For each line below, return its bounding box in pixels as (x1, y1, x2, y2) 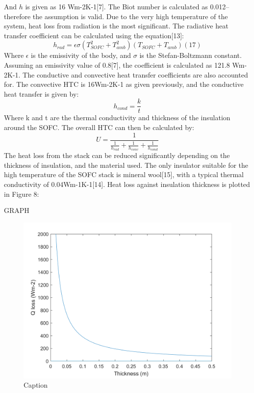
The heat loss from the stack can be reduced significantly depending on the (4, 150, 230, 160)
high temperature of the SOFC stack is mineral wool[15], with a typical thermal (4, 169, 244, 180)
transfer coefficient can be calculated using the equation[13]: (4, 30, 184, 40)
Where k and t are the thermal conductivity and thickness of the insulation (4, 112, 230, 123)
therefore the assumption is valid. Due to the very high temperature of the (4, 11, 228, 21)
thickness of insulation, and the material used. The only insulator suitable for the (4, 159, 249, 170)
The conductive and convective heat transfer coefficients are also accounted (23, 69, 248, 79)
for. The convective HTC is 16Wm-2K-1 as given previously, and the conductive (4, 79, 244, 89)
